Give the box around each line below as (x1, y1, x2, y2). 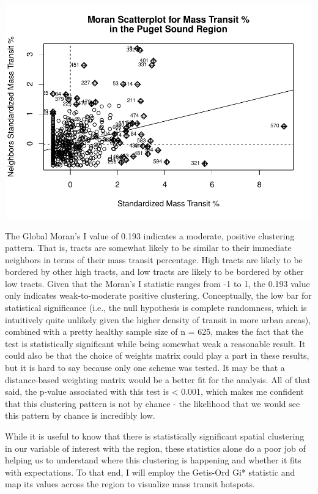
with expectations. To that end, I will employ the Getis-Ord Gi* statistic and (5, 465, 295, 478)
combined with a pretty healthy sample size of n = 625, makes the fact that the (5, 325, 304, 338)
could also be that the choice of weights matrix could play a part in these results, (5, 349, 309, 362)
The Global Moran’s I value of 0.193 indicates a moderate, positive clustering (5, 229, 295, 242)
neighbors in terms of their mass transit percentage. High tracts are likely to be (5, 253, 303, 266)
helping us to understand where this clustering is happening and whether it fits (5, 454, 301, 466)
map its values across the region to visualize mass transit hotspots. (5, 477, 255, 490)
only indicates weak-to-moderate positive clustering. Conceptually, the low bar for (5, 289, 312, 302)
